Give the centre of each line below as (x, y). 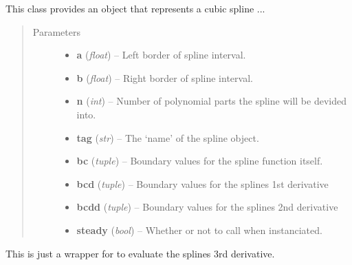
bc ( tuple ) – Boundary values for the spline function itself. (200, 161)
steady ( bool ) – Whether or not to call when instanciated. (199, 230)
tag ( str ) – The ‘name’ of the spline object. (168, 137)
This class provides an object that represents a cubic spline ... (135, 8)
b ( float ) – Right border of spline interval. (165, 77)
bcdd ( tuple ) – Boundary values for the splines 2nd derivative (207, 207)
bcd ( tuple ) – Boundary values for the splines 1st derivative (202, 183)
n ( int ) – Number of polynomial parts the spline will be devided (211, 101)
